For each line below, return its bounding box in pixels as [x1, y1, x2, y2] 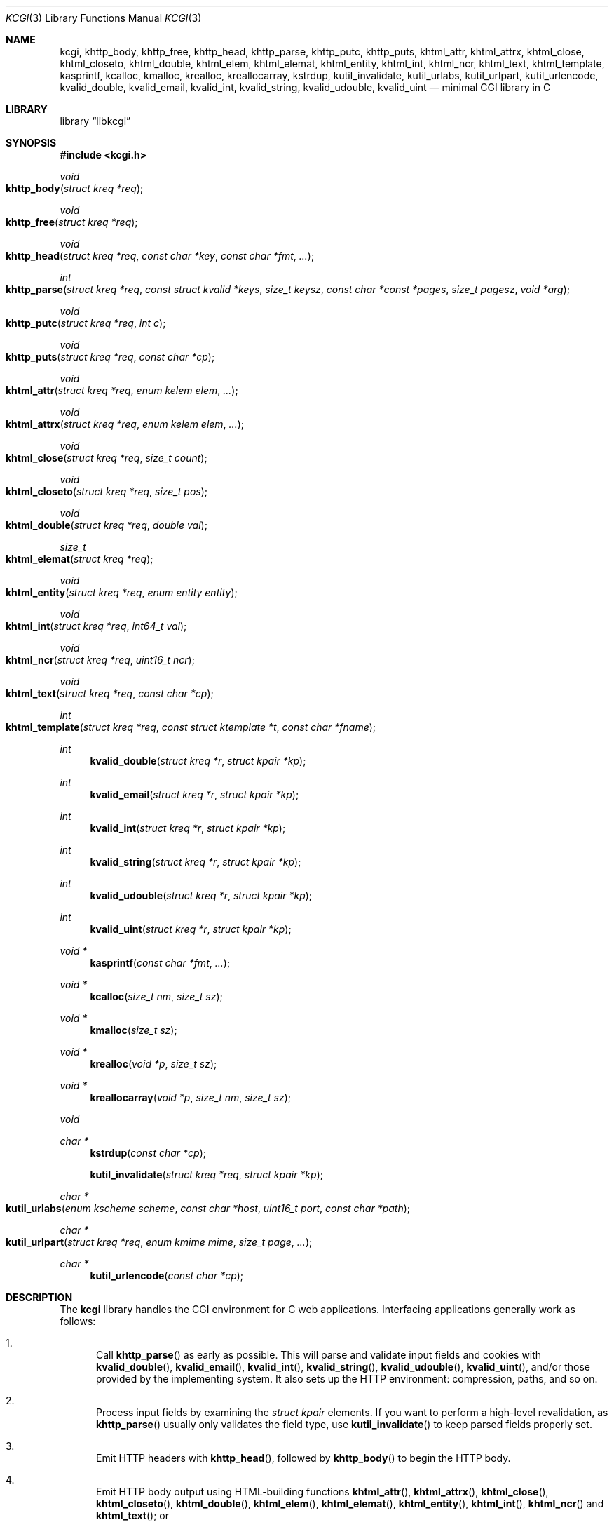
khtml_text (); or [96, 1509, 169, 1521]
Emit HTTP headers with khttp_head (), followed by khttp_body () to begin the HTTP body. [96, 1452, 511, 1464]
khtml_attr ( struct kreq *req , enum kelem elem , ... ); [6, 384, 238, 396]
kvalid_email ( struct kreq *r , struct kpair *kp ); [90, 788, 299, 800]
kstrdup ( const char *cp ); [90, 1147, 206, 1159]
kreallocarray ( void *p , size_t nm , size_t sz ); [90, 1091, 291, 1103]
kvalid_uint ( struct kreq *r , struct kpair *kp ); [90, 923, 292, 935]
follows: [60, 1315, 96, 1327]
